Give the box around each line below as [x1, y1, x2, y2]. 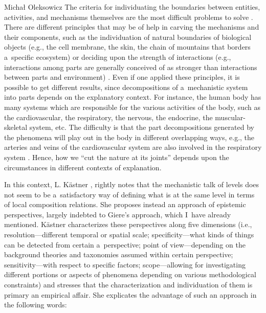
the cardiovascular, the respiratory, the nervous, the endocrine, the [4, 111, 213, 122]
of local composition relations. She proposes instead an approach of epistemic [4, 199, 246, 210]
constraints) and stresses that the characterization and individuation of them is [4, 279, 253, 290]
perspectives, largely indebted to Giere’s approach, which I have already [4, 209, 231, 219]
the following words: [4, 299, 67, 310]
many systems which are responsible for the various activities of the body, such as [4, 101, 260, 112]
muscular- [215, 111, 246, 122]
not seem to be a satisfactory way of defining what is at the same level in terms [4, 189, 255, 199]
